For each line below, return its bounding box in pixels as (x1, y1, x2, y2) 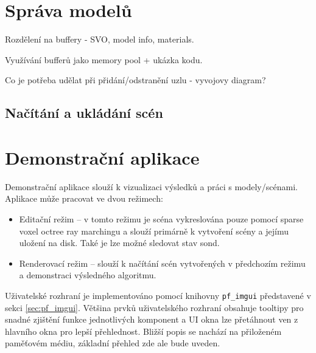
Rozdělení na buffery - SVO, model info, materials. (5, 33, 194, 46)
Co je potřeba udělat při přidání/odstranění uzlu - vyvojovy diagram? (5, 74, 266, 86)
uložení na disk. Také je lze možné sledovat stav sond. (19, 236, 220, 249)
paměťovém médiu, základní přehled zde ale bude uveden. (5, 337, 220, 349)
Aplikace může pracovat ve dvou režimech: (5, 192, 163, 205)
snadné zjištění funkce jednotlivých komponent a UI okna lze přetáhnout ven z (5, 313, 298, 326)
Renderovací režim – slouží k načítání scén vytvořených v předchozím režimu (19, 256, 306, 269)
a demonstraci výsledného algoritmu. (19, 269, 156, 281)
